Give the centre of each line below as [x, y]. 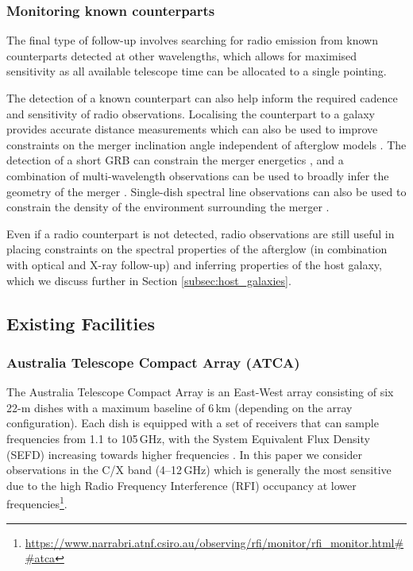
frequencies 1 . [37, 502]
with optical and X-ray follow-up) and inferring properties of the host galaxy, [194, 264]
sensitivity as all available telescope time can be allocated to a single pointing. [197, 71]
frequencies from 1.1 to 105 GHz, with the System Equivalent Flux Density [188, 438]
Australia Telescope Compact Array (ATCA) [153, 362]
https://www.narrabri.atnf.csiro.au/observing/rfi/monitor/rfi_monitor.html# [214, 542]
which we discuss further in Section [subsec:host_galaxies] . [149, 280]
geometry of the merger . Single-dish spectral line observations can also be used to [206, 191]
